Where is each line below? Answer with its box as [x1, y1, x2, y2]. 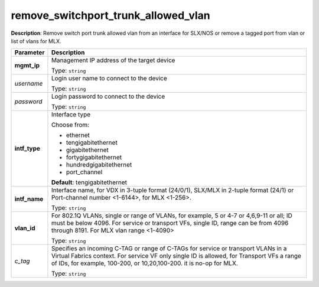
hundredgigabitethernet [66, 161, 132, 169]
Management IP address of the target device [51, 56, 175, 64]
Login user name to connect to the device [51, 74, 168, 83]
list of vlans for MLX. [11, 37, 61, 44]
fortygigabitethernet [66, 154, 122, 162]
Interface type [51, 110, 91, 119]
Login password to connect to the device [51, 92, 165, 100]
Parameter [14, 48, 45, 57]
